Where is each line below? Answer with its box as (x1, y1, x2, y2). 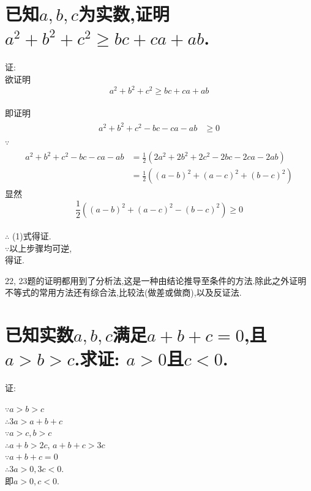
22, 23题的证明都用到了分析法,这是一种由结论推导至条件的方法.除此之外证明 (5, 274, 307, 287)
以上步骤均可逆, (9, 241, 72, 254)
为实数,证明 (78, 1, 170, 26)
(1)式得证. (12, 230, 51, 242)
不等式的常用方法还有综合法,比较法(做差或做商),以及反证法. (5, 286, 242, 299)
